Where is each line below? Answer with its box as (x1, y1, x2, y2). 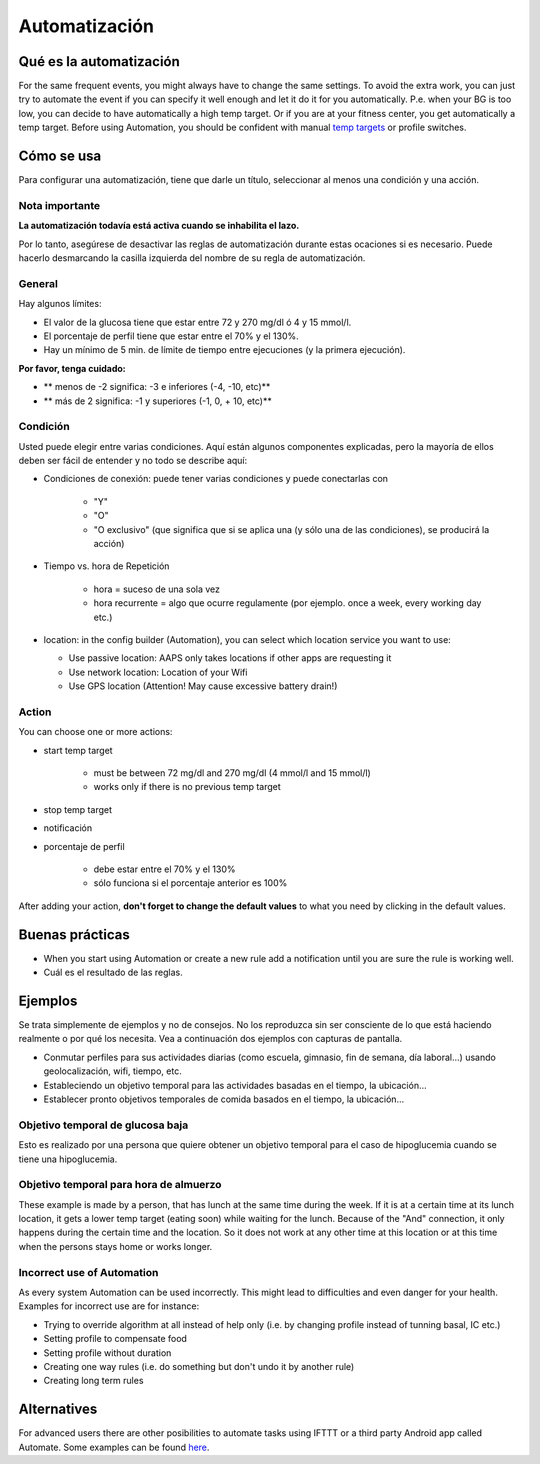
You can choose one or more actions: (18, 726, 173, 738)
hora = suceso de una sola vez (93, 583, 220, 595)
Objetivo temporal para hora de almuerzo (18, 1178, 222, 1192)
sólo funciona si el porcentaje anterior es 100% (93, 877, 288, 889)
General (18, 276, 59, 290)
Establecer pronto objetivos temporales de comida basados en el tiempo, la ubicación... (43, 1093, 405, 1105)
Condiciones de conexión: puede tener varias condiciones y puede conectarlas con (43, 473, 389, 485)
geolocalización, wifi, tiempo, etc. (43, 1065, 182, 1077)
